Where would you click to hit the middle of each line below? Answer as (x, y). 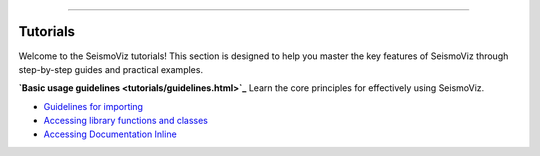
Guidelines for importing (93, 106)
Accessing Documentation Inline (110, 134)
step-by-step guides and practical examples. (111, 69)
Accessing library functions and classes (126, 121)
